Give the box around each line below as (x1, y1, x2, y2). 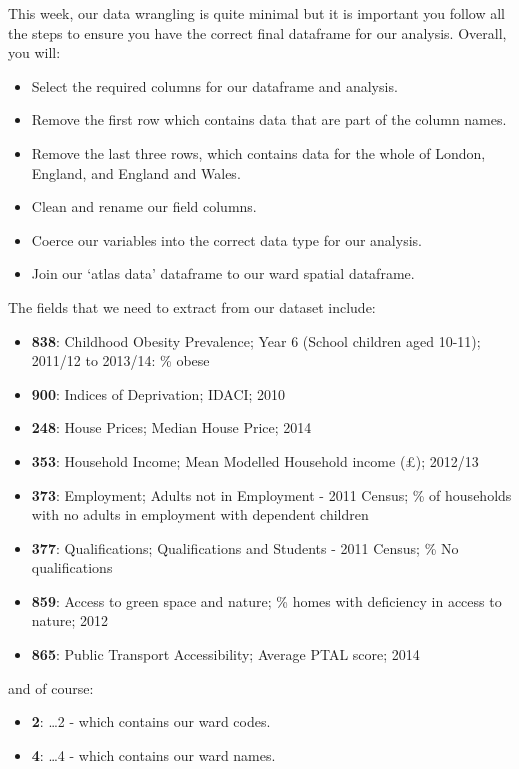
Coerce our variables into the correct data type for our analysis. (31, 229, 422, 250)
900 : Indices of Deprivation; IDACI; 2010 (31, 383, 286, 404)
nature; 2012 (31, 610, 109, 631)
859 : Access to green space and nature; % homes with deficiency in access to (31, 590, 502, 611)
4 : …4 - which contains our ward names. (31, 744, 276, 765)
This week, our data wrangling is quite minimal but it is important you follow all (8, 3, 505, 23)
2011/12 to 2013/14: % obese (31, 350, 210, 371)
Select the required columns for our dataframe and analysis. (31, 75, 398, 96)
